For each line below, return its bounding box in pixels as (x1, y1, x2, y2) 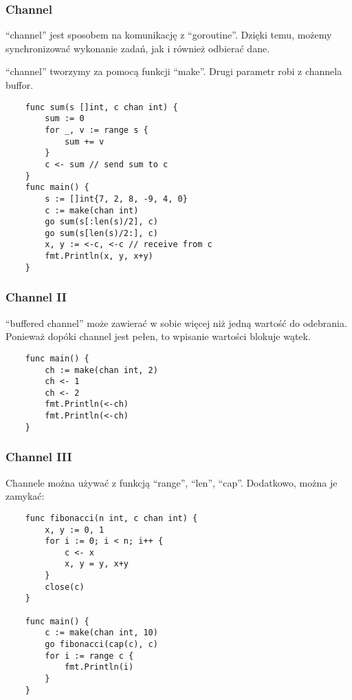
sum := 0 (45, 114, 85, 124)
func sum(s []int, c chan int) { (25, 102, 178, 112)
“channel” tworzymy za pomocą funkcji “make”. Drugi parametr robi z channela (5, 64, 342, 78)
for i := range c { (45, 650, 134, 661)
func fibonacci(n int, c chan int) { (25, 513, 198, 523)
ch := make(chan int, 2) (45, 365, 158, 375)
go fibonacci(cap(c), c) (45, 639, 158, 650)
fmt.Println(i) (64, 662, 134, 672)
